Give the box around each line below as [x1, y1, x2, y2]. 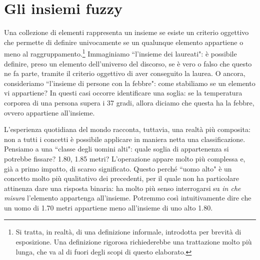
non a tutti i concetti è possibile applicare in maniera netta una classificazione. [4, 133, 245, 144]
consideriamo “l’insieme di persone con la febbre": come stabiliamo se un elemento [4, 77, 255, 88]
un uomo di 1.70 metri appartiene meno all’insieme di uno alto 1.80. [4, 202, 213, 212]
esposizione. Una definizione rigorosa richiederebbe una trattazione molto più [15, 236, 252, 247]
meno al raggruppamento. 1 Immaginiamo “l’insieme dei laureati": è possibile [4, 47, 237, 58]
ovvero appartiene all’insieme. [4, 107, 95, 117]
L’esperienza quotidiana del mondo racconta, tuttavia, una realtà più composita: [4, 124, 250, 134]
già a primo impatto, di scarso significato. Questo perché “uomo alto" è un [4, 163, 232, 173]
